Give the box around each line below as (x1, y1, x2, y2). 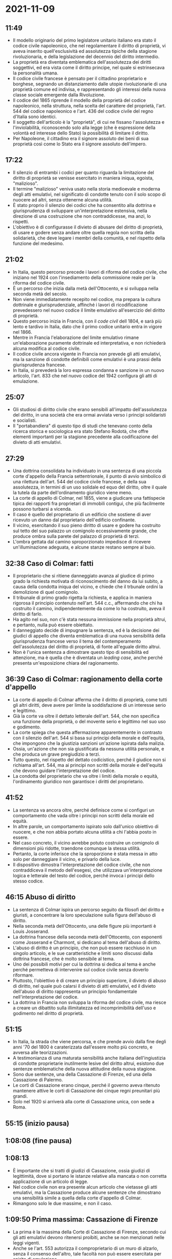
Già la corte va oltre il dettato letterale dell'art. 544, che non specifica (12, 712, 160, 719)
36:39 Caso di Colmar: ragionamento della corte (5, 675, 163, 684)
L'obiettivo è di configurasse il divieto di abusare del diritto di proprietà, (12, 224, 163, 230)
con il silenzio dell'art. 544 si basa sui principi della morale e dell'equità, (12, 735, 165, 741)
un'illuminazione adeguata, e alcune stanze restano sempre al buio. (12, 544, 156, 550)
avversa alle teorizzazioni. (12, 1049, 68, 1056)
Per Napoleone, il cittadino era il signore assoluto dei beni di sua (12, 136, 149, 141)
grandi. (12, 1093, 28, 1099)
